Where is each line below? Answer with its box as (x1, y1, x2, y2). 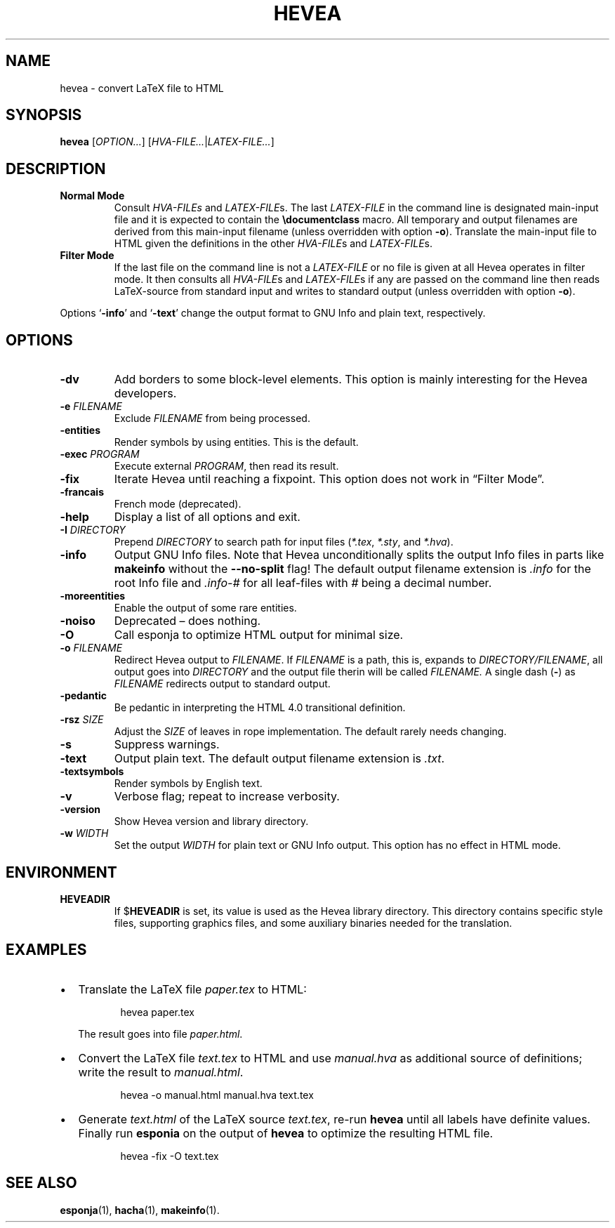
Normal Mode (60, 190, 125, 202)
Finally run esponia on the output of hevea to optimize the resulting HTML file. (78, 1125, 494, 1140)
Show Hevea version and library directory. (114, 815, 309, 828)
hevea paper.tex (120, 1005, 194, 1018)
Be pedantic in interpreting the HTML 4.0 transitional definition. (114, 701, 406, 714)
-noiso (60, 614, 95, 628)
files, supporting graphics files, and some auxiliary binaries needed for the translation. (114, 916, 512, 929)
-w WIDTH (60, 827, 109, 840)
